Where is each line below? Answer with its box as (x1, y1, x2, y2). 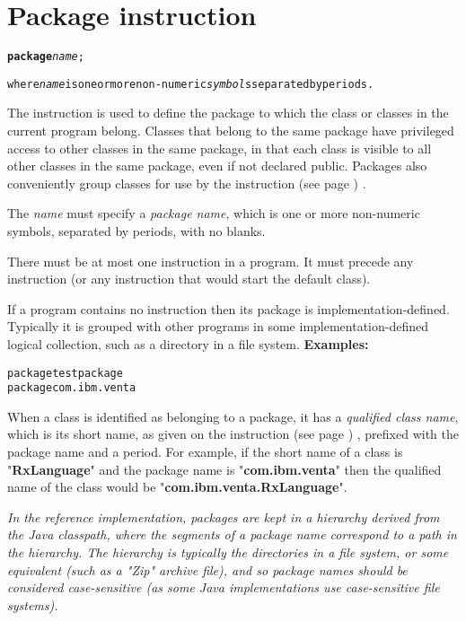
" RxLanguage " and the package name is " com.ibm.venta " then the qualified (7, 459, 442, 478)
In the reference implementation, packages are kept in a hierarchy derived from (7, 507, 440, 526)
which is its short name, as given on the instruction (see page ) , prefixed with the (7, 424, 459, 443)
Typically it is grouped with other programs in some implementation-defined (7, 317, 429, 336)
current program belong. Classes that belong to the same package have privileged (7, 121, 454, 140)
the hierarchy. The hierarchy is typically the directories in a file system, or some (7, 543, 449, 562)
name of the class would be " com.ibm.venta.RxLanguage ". (7, 477, 347, 496)
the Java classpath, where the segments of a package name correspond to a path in (7, 525, 457, 544)
